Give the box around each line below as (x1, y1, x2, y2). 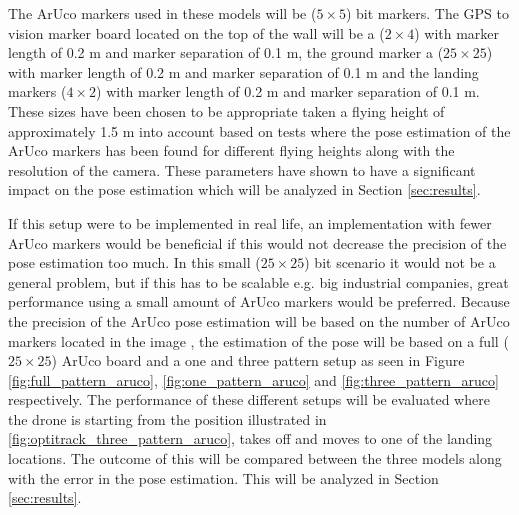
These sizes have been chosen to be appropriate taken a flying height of (8, 100, 445, 121)
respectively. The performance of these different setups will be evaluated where (8, 389, 490, 410)
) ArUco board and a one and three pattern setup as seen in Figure (51, 350, 465, 371)
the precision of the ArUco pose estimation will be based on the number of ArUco (8, 310, 510, 331)
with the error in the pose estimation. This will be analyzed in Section (8, 467, 439, 488)
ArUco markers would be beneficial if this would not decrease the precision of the (8, 232, 507, 253)
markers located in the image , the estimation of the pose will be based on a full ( (8, 330, 509, 351)
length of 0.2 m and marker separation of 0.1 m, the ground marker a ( (8, 42, 444, 63)
